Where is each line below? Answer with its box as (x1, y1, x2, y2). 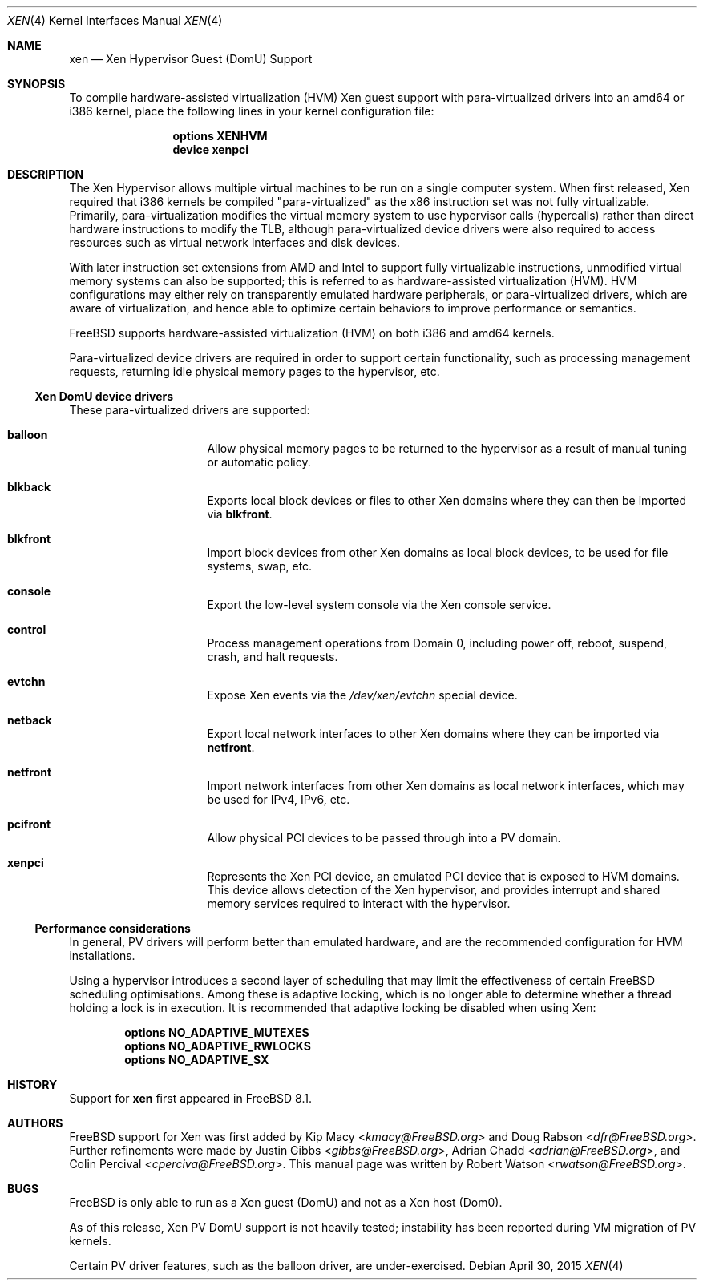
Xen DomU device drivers (34, 389, 174, 403)
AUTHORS (7, 1116, 63, 1130)
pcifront (7, 817, 51, 831)
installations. (69, 949, 135, 962)
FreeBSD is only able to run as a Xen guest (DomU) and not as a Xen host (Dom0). (69, 1195, 503, 1209)
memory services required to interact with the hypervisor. (207, 897, 511, 910)
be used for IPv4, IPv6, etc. (207, 792, 350, 806)
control (7, 623, 46, 636)
